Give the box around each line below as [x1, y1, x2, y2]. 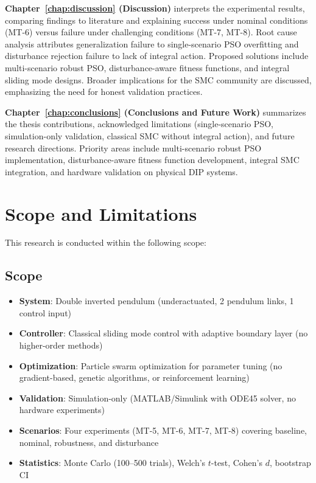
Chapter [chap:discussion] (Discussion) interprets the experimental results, [5, 2, 305, 14]
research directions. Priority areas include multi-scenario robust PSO [5, 141, 262, 154]
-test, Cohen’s [211, 456, 262, 469]
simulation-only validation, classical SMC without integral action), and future [5, 129, 295, 142]
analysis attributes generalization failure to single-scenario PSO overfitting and [5, 37, 299, 50]
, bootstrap [269, 456, 311, 469]
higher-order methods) [19, 339, 103, 352]
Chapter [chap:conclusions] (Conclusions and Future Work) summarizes [5, 105, 306, 118]
